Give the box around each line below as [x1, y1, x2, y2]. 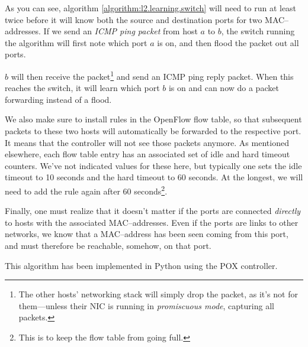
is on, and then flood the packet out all [157, 36, 299, 48]
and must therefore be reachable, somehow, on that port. [5, 239, 211, 251]
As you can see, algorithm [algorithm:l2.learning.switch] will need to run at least [5, 2, 297, 14]
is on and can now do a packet [168, 82, 279, 94]
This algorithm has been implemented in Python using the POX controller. [5, 259, 278, 271]
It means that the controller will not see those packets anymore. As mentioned [5, 136, 289, 148]
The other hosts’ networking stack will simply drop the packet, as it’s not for [18, 288, 298, 300]
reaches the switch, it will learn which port [5, 82, 160, 94]
